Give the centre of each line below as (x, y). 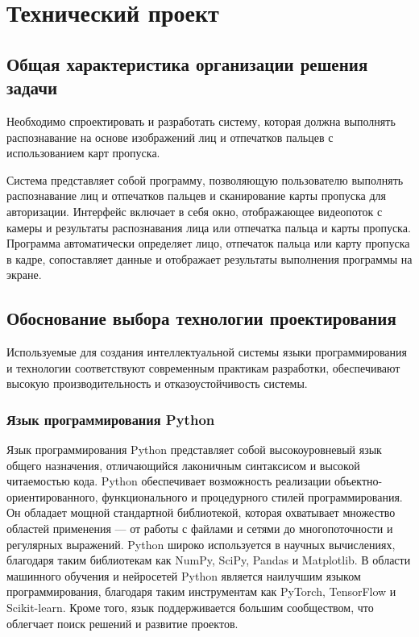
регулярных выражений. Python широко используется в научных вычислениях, (201, 544)
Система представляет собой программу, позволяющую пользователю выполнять (205, 179)
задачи (32, 87)
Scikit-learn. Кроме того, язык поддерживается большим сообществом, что (190, 608)
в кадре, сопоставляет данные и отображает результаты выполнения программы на (209, 258)
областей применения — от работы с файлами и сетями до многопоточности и (200, 529)
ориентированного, (52, 496)
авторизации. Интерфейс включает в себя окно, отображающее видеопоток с (195, 211)
